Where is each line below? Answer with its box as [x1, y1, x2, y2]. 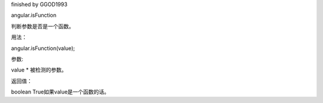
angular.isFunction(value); [11, 45, 75, 52]
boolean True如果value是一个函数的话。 [11, 88, 110, 95]
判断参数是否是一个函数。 [11, 23, 74, 30]
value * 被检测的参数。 [11, 66, 67, 74]
